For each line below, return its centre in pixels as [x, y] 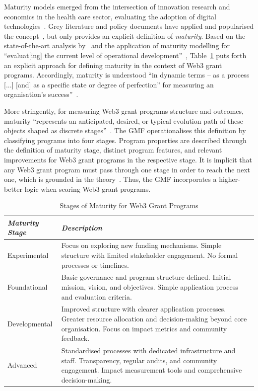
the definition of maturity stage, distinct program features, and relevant [113, 150]
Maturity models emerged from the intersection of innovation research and [117, 6]
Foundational [28, 286]
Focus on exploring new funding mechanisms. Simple [141, 245]
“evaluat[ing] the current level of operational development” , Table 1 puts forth [125, 55]
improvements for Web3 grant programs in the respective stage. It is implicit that [128, 159]
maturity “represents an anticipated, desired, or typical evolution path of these [124, 120]
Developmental [30, 323]
